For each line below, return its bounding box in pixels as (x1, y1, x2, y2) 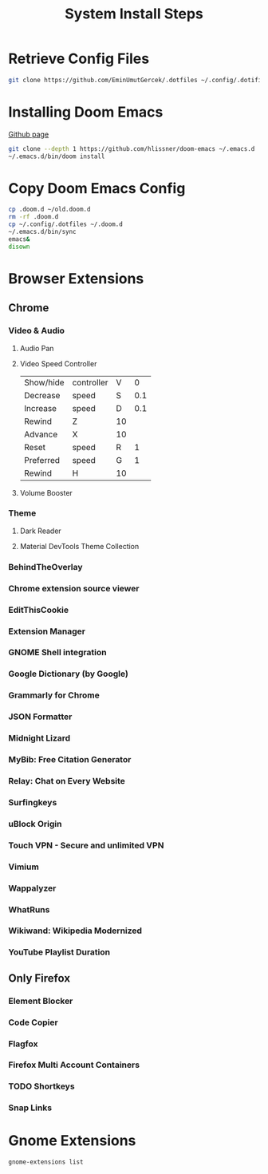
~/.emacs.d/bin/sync (8, 228, 77, 236)
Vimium (8, 861, 40, 872)
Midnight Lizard (8, 733, 71, 744)
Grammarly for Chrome (8, 690, 100, 701)
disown (8, 243, 30, 251)
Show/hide (23, 377, 65, 388)
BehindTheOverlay (8, 561, 83, 572)
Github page (8, 129, 49, 139)
